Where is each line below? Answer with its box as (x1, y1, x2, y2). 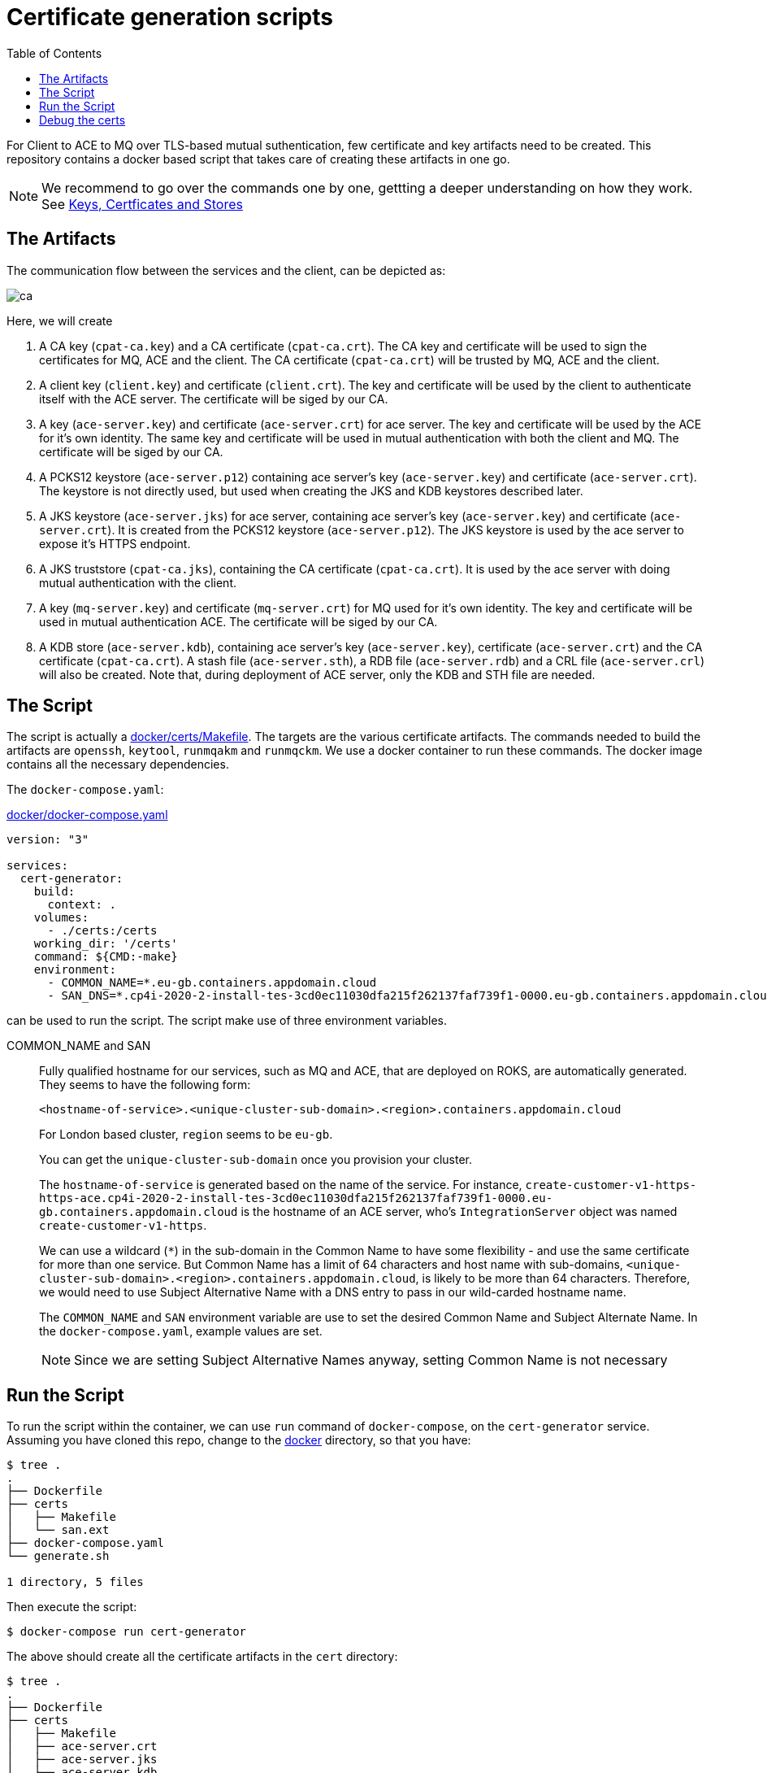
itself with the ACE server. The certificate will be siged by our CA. (39, 391, 388, 406)
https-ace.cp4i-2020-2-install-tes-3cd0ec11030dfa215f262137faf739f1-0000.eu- (39, 1191, 553, 1205)
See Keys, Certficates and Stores (41, 195, 243, 212)
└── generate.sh (6, 1549, 110, 1563)
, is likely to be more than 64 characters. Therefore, (415, 1271, 691, 1286)
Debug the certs (39, 112, 126, 127)
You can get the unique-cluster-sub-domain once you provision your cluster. (39, 1152, 473, 1167)
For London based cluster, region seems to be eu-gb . (39, 1127, 333, 1142)
